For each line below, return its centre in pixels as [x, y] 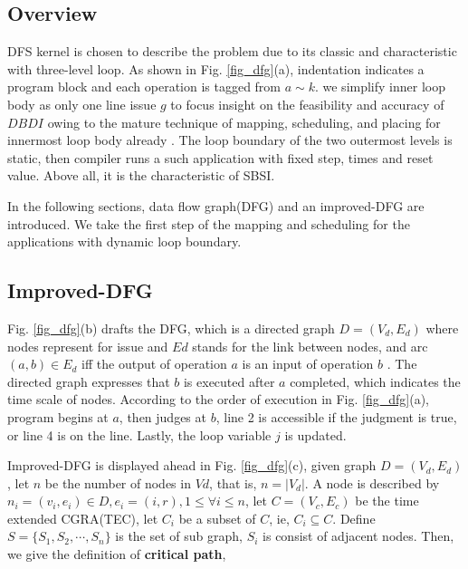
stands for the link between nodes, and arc [310, 346]
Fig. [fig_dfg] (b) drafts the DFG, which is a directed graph [171, 328]
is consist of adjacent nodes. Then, [358, 536]
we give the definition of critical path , [117, 554]
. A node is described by [372, 482]
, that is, [233, 482]
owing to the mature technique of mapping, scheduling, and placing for [244, 122]
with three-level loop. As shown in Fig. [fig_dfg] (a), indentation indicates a [216, 68]
